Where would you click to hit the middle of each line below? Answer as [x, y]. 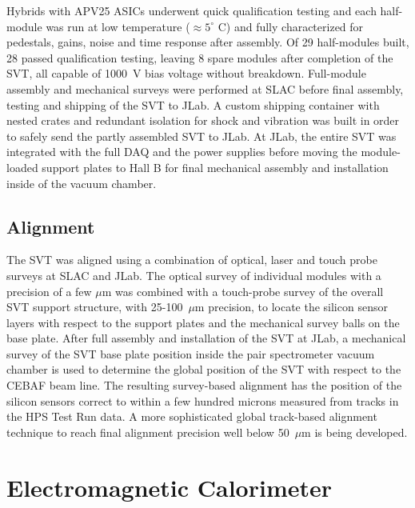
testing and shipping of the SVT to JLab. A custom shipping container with [193, 104]
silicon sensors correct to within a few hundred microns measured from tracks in [203, 400]
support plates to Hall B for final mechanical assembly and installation [215, 167]
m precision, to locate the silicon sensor [291, 307]
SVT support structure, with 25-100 [95, 307]
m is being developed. [355, 432]
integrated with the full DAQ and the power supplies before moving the [182, 152]
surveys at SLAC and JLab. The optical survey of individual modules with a [194, 275]
